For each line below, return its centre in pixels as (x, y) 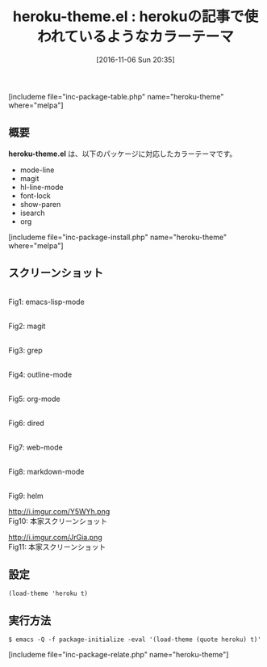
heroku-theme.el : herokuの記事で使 (136, 17)
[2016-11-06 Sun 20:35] (136, 59)
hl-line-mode (42, 187)
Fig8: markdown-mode (46, 471)
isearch (33, 213)
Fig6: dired (26, 423)
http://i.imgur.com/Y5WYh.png (59, 511)
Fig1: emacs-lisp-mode (46, 302)
